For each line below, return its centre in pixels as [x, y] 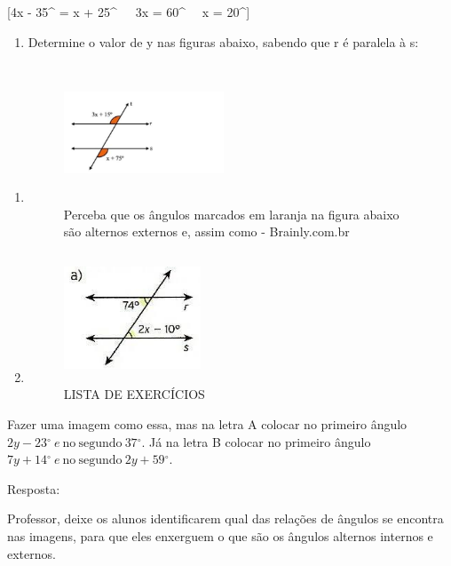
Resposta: [34, 488]
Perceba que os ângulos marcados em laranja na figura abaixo [231, 214]
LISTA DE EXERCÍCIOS [134, 394]
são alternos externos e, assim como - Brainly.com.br [206, 231]
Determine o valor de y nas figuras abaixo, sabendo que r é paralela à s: [223, 41]
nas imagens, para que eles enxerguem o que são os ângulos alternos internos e [220, 535]
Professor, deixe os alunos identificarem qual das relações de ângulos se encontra [225, 518]
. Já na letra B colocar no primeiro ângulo [256, 441]
